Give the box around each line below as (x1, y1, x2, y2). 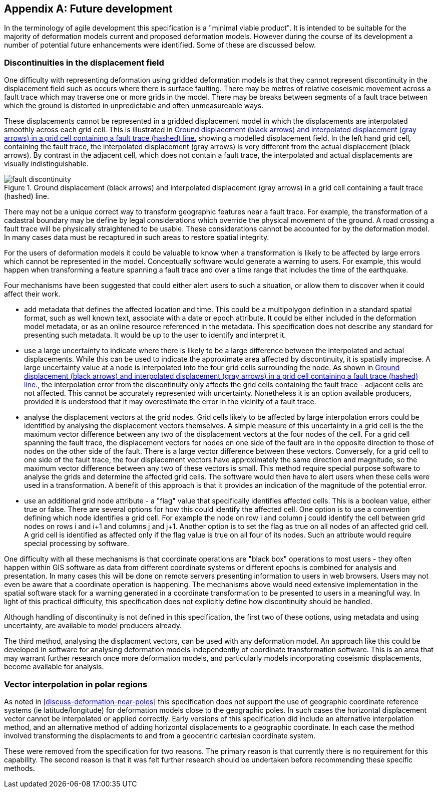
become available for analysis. (4, 662, 104, 671)
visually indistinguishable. (4, 159, 89, 168)
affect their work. (4, 290, 61, 299)
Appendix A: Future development (4, 3, 173, 15)
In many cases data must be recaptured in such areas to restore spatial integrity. (4, 233, 269, 242)
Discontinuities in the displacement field (4, 57, 164, 68)
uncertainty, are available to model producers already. (4, 621, 182, 630)
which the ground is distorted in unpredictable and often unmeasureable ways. (4, 101, 264, 110)
